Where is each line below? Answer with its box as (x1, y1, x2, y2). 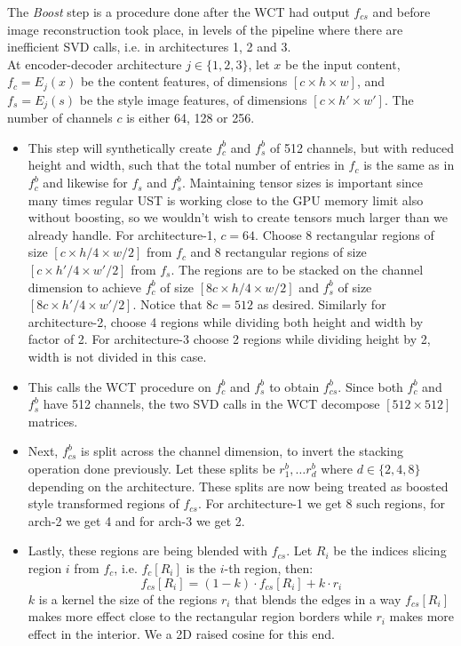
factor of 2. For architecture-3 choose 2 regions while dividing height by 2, (28, 330, 431, 348)
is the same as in (363, 156, 455, 174)
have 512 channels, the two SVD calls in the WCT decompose (43, 395, 380, 413)
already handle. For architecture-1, (28, 225, 217, 243)
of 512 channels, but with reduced (269, 138, 454, 156)
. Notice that (132, 295, 203, 314)
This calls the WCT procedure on (28, 377, 211, 395)
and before (372, 3, 431, 20)
